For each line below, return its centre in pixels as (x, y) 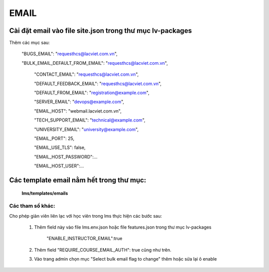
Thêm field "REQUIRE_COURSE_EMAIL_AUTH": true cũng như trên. (103, 250)
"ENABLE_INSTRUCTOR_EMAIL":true (84, 239)
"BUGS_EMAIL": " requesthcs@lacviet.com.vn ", (70, 54)
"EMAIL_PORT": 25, (54, 138)
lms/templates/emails (45, 193)
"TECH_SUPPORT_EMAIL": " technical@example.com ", (90, 120)
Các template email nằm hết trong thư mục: (78, 180)
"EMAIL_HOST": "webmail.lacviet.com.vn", (78, 111)
